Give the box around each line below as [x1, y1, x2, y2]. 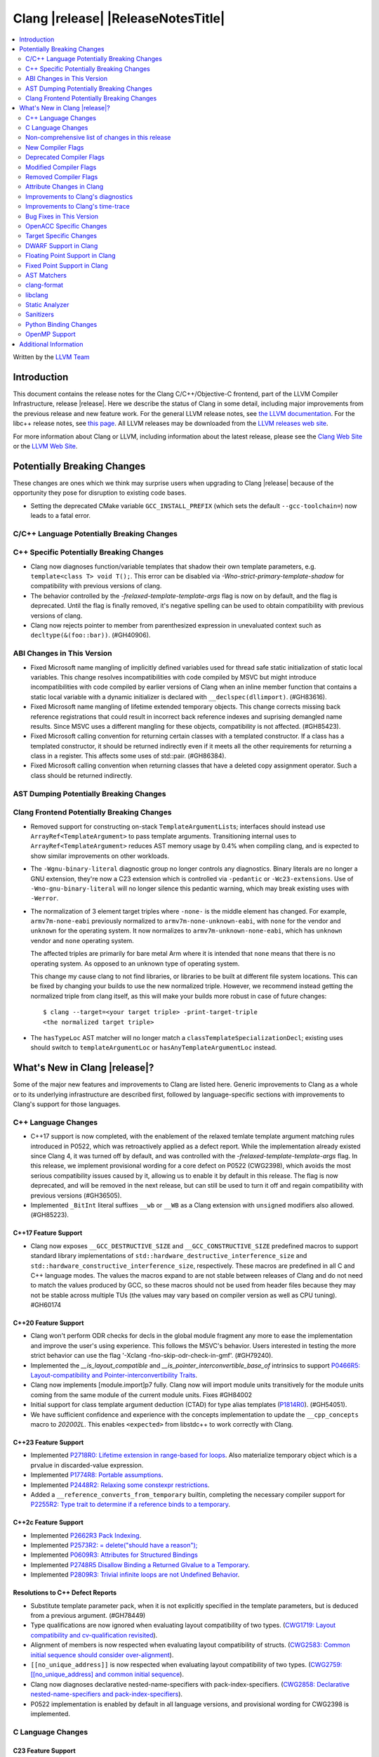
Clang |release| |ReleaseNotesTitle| [13, 11, 225, 26]
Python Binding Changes [25, 320, 98, 328]
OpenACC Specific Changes [25, 221, 107, 230]
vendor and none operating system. [30, 936, 135, 945]
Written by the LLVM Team [13, 353, 91, 361]
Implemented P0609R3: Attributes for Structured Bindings [30, 1550, 198, 1560]
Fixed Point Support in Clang [25, 261, 108, 270]
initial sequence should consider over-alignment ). [30, 1650, 174, 1659]
